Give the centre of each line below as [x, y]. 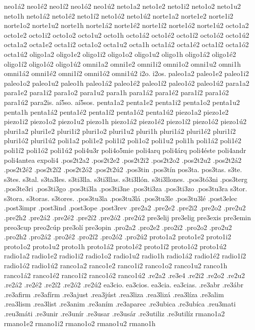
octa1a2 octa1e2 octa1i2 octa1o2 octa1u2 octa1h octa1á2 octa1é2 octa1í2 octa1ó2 [127, 44]
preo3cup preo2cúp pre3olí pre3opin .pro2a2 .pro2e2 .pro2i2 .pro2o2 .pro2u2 [118, 227]
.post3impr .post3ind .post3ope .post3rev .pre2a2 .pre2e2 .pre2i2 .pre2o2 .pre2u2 [125, 208]
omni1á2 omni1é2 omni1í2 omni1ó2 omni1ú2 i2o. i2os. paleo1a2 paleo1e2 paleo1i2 [127, 73]
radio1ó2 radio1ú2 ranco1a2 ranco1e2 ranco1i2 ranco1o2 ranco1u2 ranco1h [116, 266]
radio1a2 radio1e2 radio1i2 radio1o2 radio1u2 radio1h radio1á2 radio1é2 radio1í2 [125, 256]
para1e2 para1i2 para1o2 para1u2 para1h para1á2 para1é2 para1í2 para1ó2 [116, 92]
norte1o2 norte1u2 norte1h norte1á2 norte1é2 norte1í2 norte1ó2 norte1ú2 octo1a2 [127, 25]
